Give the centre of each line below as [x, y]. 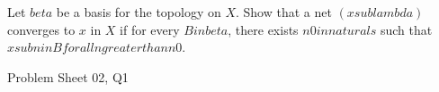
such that [406, 29]
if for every [150, 29]
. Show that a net [284, 12]
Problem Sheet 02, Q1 [68, 76]
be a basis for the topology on [139, 12]
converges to [41, 29]
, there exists [263, 29]
